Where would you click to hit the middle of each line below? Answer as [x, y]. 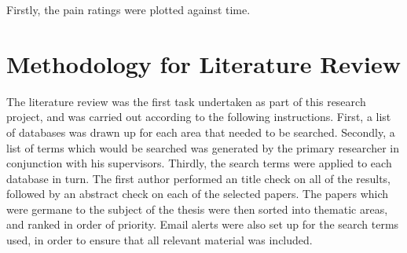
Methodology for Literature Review [204, 63]
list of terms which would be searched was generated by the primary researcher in [203, 147]
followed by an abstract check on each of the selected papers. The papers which [198, 194]
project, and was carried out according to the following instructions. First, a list [199, 117]
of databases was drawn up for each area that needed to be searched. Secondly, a [201, 132]
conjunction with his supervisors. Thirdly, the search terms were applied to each [199, 163]
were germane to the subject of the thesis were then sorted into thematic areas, [197, 209]
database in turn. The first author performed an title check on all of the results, [199, 178]
